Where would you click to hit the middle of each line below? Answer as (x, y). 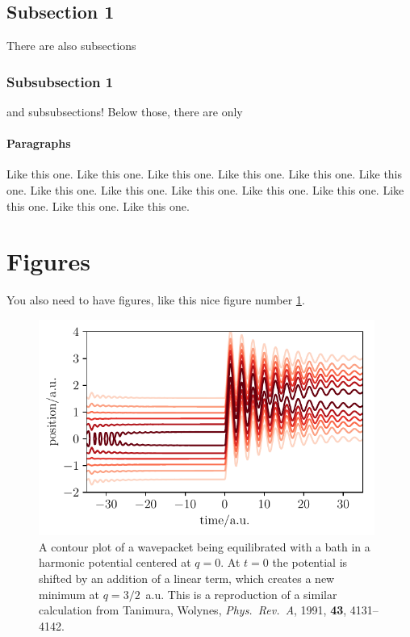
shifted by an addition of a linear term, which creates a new (187, 578)
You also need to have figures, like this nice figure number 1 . (156, 300)
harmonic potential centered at (115, 562)
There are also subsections (71, 46)
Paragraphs (39, 143)
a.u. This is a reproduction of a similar (241, 594)
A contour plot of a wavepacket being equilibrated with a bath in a (205, 546)
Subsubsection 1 (60, 81)
